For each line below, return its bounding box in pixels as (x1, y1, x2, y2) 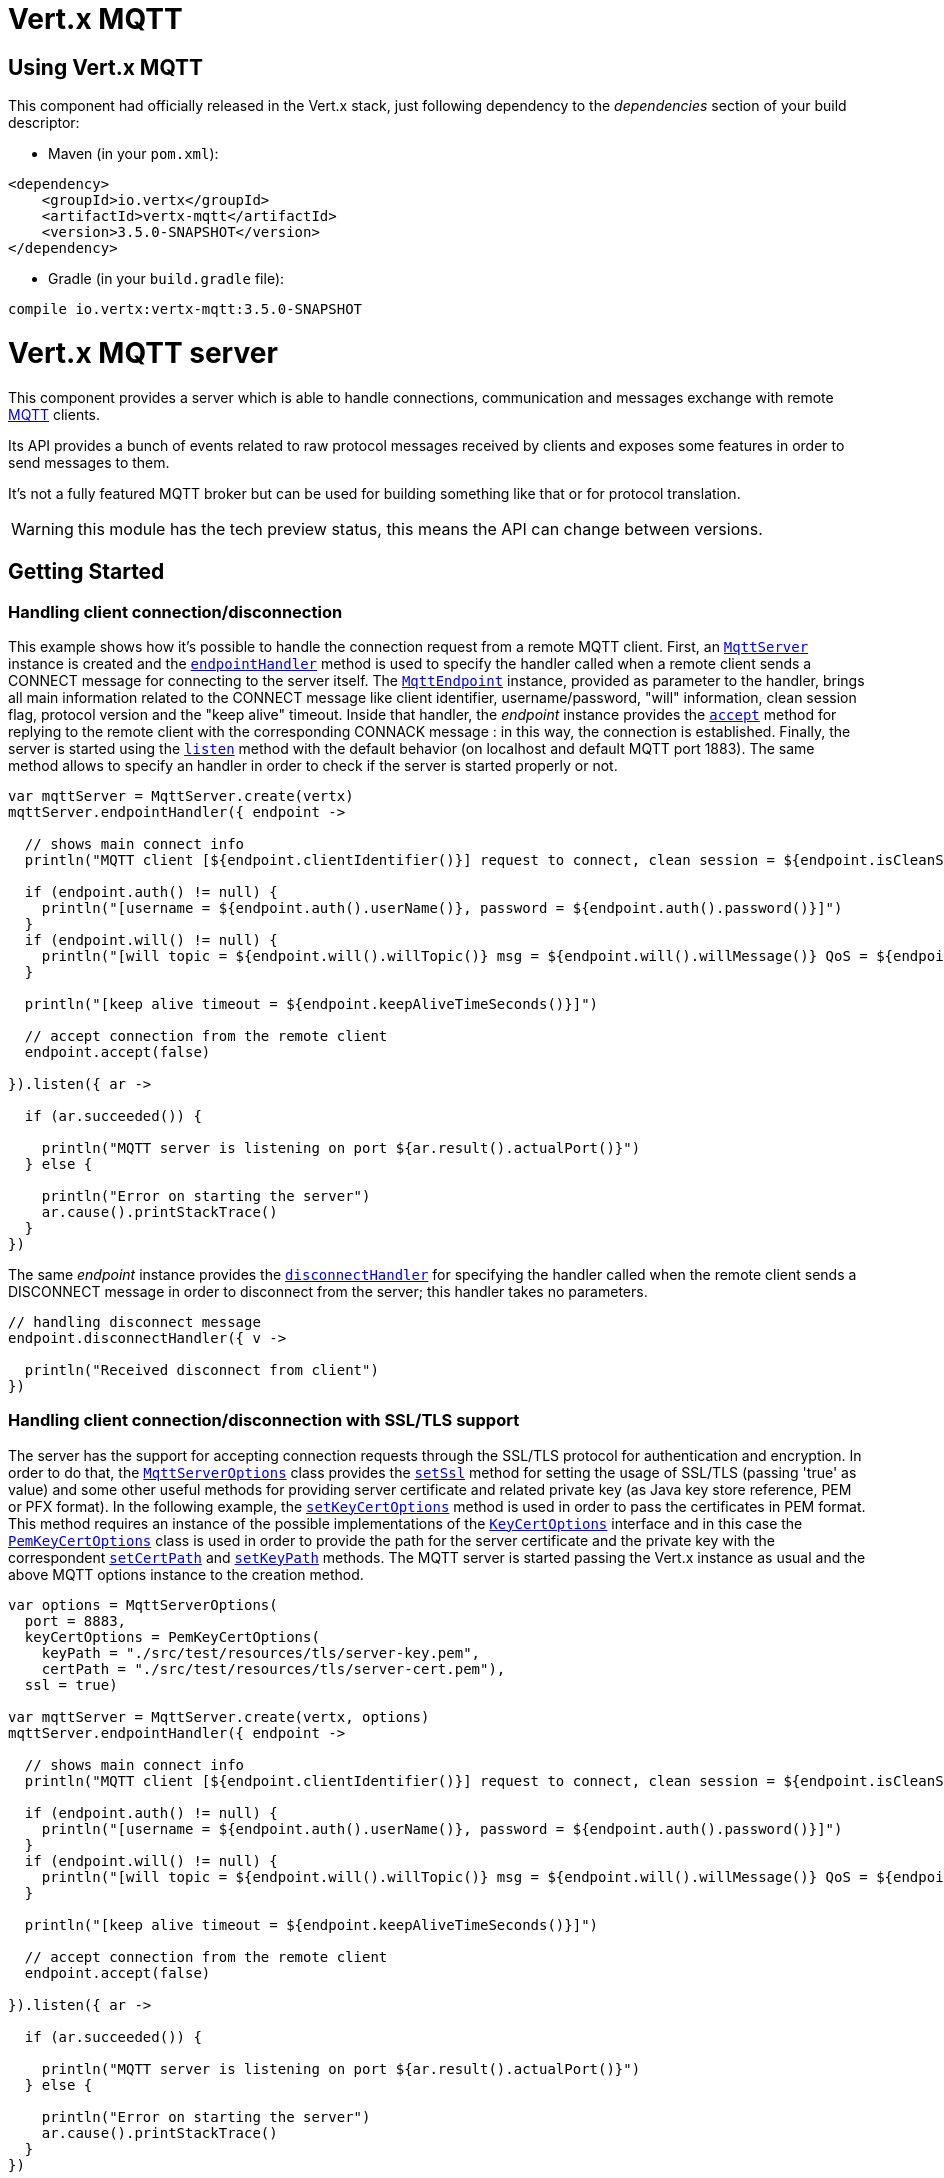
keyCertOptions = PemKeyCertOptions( (24, 1628, 320, 1645)
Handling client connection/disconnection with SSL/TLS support (8, 1410, 520, 1431)
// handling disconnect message (8, 1313, 261, 1330)
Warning (11, 518, 74, 539)
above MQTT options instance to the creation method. (8, 1565, 364, 1583)
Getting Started (8, 559, 165, 585)
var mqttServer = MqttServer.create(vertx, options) (8, 1708, 430, 1725)
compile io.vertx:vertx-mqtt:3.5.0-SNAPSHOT (8, 301, 363, 318)
